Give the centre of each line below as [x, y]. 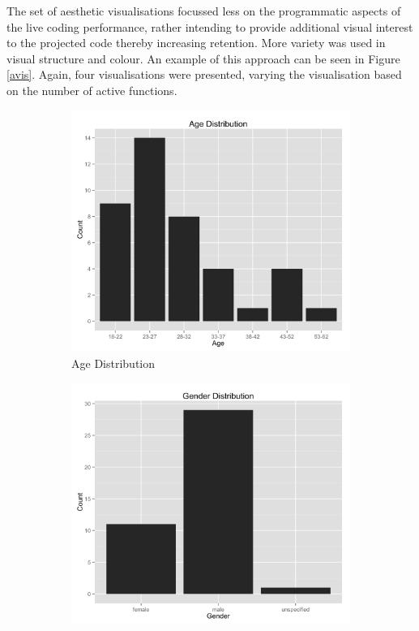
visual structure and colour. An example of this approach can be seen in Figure [203, 58]
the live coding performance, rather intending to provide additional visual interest [210, 26]
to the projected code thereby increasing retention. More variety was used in [196, 43]
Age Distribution [113, 363]
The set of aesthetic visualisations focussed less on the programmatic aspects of [204, 11]
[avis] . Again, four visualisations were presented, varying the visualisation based [204, 74]
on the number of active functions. [92, 90]
